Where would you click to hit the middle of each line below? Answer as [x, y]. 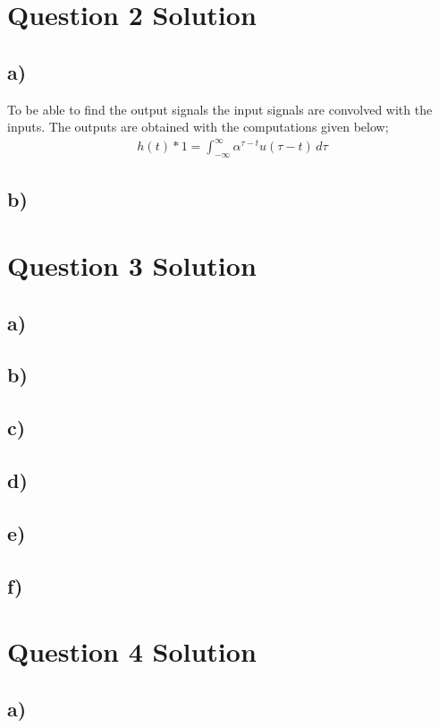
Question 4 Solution [132, 651]
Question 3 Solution [132, 266]
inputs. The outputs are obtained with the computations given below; [198, 127]
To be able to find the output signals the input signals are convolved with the [220, 109]
